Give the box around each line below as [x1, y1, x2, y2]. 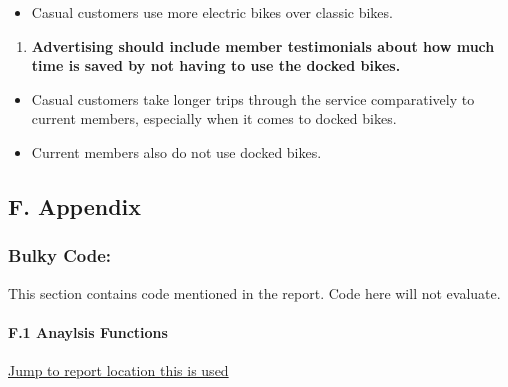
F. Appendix [8, 190, 142, 221]
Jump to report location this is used [8, 359, 229, 380]
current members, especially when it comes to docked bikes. [31, 108, 397, 129]
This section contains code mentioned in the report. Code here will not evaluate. [8, 282, 501, 303]
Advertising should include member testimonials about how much [31, 35, 495, 56]
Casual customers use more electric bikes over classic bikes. [31, 2, 393, 22]
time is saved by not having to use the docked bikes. [31, 55, 401, 76]
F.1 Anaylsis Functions [8, 321, 168, 342]
